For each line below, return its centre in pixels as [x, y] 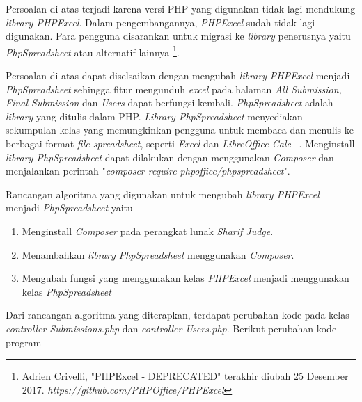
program [24, 342]
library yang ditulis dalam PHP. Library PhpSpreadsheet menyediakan [154, 116]
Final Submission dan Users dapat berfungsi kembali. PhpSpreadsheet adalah [170, 103]
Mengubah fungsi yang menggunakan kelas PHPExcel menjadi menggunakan [186, 278]
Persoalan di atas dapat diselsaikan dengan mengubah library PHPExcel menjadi [178, 75]
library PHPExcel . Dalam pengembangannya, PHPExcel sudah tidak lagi [160, 22]
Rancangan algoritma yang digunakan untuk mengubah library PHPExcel [163, 194]
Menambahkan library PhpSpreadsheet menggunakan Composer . [158, 254]
